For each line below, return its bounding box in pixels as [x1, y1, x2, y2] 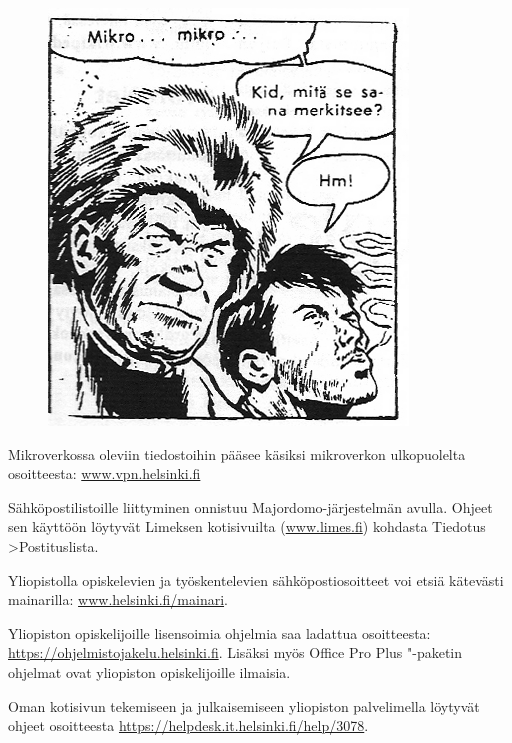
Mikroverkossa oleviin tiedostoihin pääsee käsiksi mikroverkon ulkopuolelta [8, 443, 466, 464]
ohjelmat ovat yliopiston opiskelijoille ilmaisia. [8, 661, 291, 682]
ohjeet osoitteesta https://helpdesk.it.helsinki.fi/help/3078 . [8, 715, 369, 736]
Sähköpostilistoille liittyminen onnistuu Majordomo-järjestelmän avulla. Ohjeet [8, 496, 493, 517]
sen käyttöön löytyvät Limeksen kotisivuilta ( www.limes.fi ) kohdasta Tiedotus [8, 516, 486, 537]
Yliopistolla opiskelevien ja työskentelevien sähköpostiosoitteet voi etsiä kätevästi [8, 569, 504, 590]
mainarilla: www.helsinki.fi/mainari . [8, 589, 228, 610]
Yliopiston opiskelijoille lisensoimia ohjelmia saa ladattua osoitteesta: [8, 622, 431, 643]
